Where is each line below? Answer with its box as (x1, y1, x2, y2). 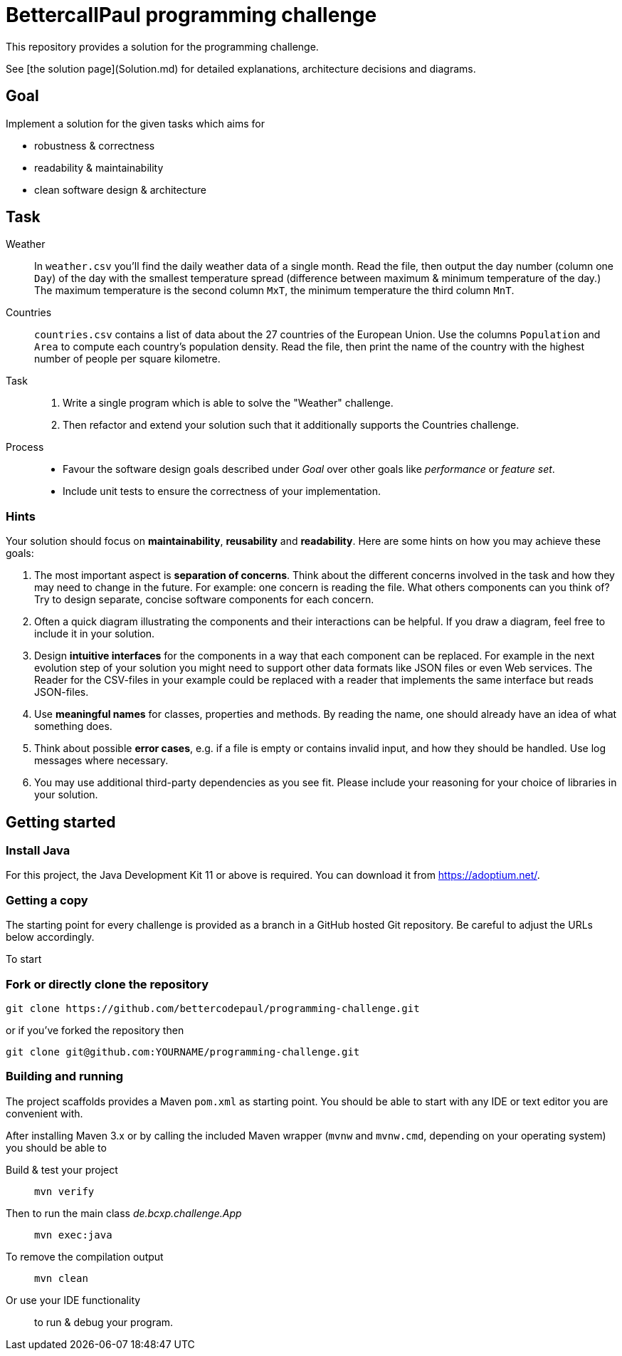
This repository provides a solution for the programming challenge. (6, 40, 319, 53)
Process (6, 441, 44, 454)
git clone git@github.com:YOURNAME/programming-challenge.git (6, 1045, 360, 1058)
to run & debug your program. (34, 1315, 174, 1328)
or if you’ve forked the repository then (6, 1023, 184, 1036)
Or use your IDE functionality (6, 1293, 141, 1306)
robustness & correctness (34, 139, 155, 152)
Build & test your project (6, 1163, 118, 1176)
